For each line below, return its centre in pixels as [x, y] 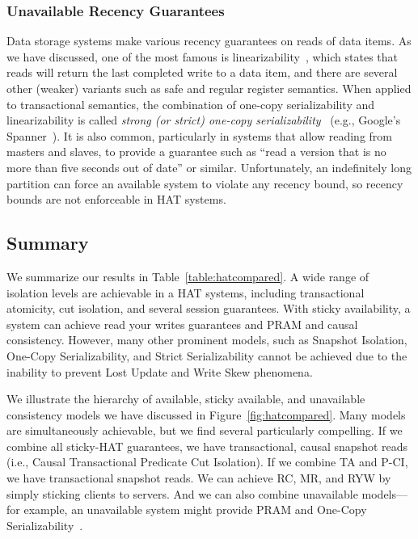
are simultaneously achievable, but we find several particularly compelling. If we [205, 430]
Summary [48, 243]
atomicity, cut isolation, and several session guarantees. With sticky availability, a [209, 308]
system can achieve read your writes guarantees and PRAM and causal [182, 324]
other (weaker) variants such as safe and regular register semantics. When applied [209, 88]
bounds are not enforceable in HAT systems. [116, 199]
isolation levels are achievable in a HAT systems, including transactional [186, 292]
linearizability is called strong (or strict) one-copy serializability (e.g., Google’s [204, 120]
